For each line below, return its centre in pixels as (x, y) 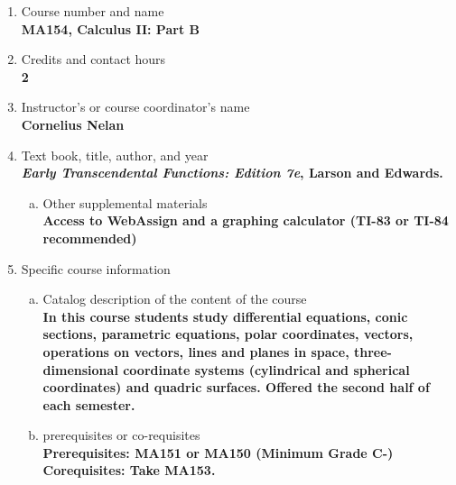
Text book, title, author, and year (115, 155)
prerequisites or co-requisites (121, 435)
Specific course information (96, 268)
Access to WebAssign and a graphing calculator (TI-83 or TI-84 (246, 220)
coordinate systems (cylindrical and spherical (266, 369)
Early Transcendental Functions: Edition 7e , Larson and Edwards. (232, 173)
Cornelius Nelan (73, 124)
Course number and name (93, 11)
